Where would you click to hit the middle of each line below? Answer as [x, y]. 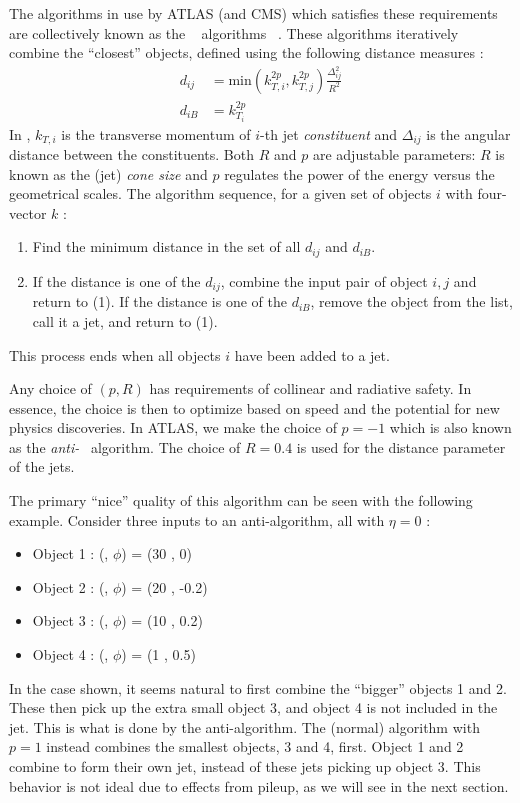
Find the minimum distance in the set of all [166, 246]
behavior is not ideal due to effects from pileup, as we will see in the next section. [259, 785]
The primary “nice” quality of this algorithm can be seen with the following [241, 500]
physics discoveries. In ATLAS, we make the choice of [173, 427]
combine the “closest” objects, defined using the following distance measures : [246, 52]
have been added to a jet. [312, 354]
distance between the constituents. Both [132, 154]
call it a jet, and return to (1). [125, 320]
